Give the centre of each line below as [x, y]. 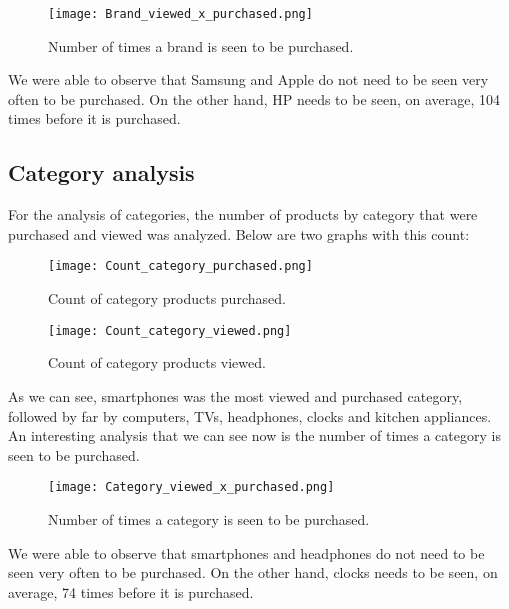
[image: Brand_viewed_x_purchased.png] [180, 14]
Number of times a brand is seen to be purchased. [201, 45]
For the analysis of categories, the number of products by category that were [243, 214]
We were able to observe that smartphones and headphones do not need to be [246, 552]
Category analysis [101, 172]
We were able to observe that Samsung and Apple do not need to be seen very [248, 79]
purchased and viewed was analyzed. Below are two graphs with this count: [239, 233]
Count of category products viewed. [157, 362]
